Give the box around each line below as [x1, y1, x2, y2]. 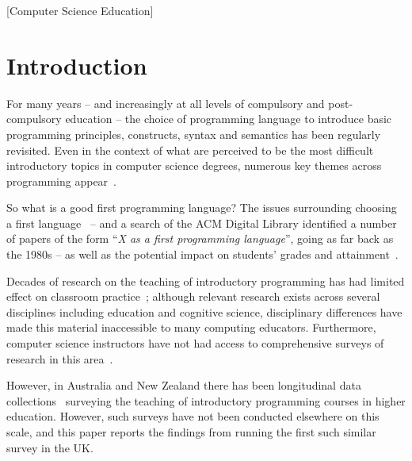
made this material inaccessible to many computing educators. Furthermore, [6, 319, 376, 336]
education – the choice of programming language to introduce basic [65, 110, 392, 127]
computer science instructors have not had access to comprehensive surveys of [6, 335, 384, 352]
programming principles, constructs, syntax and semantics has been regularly [6, 125, 381, 142]
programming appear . [6, 172, 116, 189]
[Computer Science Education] [6, 2, 154, 18]
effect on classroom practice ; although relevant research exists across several [6, 288, 380, 305]
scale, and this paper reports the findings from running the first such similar [6, 424, 376, 440]
